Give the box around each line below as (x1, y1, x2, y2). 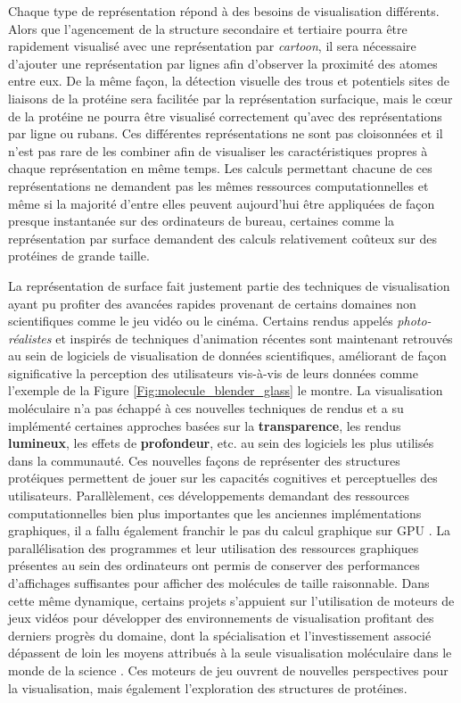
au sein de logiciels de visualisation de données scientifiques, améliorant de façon (8, 346, 447, 365)
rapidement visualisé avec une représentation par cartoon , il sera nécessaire (8, 37, 416, 55)
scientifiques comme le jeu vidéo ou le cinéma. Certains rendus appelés (8, 311, 393, 330)
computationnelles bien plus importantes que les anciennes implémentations (8, 503, 422, 522)
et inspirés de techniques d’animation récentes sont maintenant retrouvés (55, 328, 453, 347)
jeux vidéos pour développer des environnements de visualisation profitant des (8, 608, 434, 627)
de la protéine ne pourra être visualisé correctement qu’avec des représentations (8, 106, 442, 125)
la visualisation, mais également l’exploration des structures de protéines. (8, 678, 407, 697)
